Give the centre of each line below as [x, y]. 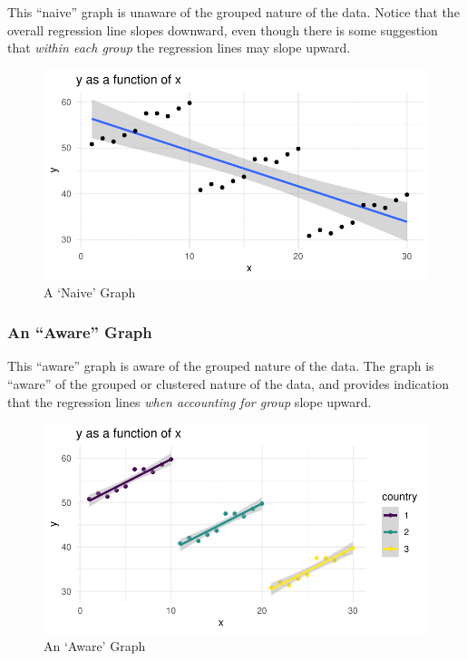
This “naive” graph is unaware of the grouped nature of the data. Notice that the [233, 12]
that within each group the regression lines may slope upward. [179, 48]
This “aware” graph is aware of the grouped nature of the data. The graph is [221, 366]
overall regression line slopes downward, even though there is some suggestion [223, 29]
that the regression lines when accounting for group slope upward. [190, 401]
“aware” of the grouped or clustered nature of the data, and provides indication [228, 384]
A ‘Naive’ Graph [90, 292]
